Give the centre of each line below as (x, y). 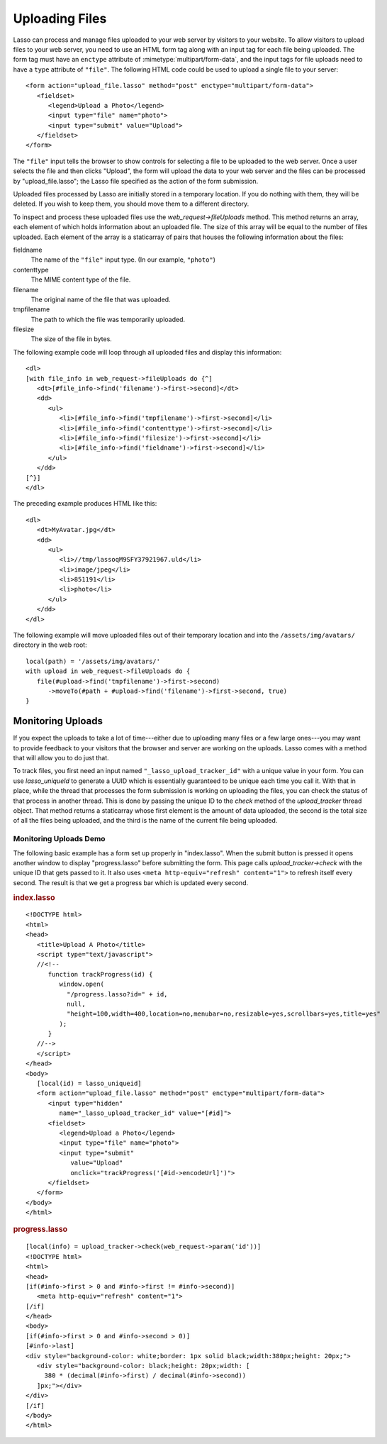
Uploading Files (60, 18)
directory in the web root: (50, 645)
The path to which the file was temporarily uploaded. (108, 319)
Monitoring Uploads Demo (59, 839)
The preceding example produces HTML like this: (85, 504)
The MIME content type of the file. (81, 279)
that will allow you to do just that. (61, 758)
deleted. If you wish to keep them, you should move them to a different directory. (131, 204)
